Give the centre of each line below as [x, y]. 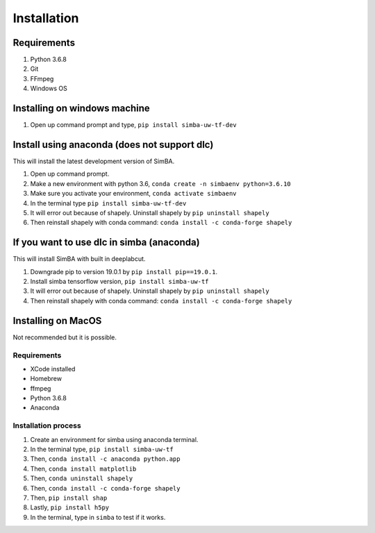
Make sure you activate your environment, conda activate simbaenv [133, 194]
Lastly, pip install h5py [70, 507]
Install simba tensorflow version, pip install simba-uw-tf [119, 282]
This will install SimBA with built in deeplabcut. [79, 259]
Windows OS [49, 88]
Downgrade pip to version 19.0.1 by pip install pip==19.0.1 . [124, 271]
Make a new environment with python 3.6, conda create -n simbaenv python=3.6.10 [160, 183]
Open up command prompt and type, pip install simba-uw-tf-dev [134, 125]
